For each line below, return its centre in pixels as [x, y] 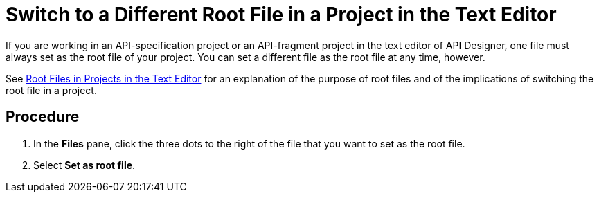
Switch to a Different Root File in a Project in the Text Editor [281, 15]
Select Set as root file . [84, 165]
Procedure [43, 117]
